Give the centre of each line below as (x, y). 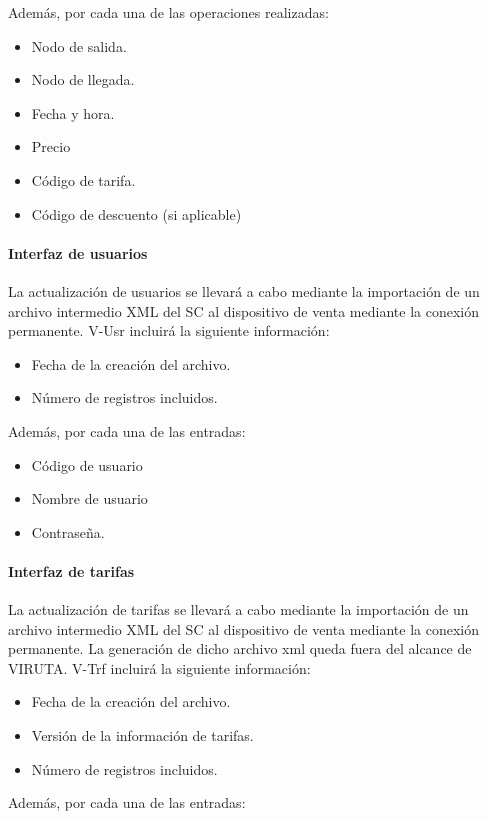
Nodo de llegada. (83, 79)
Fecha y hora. (73, 112)
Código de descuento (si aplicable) (136, 213)
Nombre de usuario (89, 498)
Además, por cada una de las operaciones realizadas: (168, 12)
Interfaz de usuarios (78, 252)
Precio (51, 146)
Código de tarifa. (83, 179)
